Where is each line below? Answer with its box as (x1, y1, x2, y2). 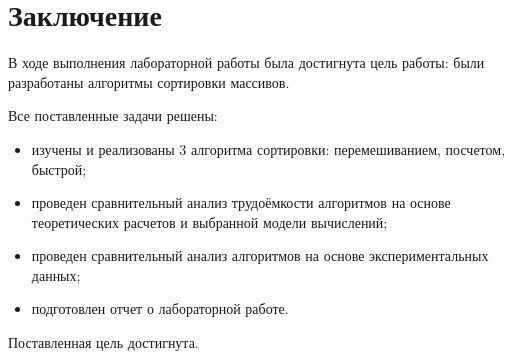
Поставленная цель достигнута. (8, 332, 199, 353)
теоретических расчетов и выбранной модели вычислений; (31, 211, 388, 232)
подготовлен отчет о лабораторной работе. (31, 298, 289, 319)
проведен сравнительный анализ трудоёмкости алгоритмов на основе (31, 192, 451, 213)
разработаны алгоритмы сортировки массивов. (8, 71, 290, 92)
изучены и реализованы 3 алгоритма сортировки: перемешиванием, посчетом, (31, 138, 506, 159)
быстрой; (31, 158, 87, 179)
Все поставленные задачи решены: (8, 105, 218, 126)
